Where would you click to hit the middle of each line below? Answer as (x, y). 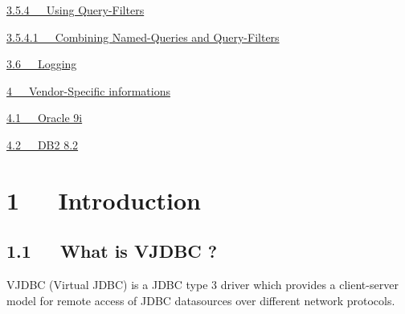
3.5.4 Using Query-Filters (76, 10)
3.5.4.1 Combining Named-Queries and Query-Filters (143, 37)
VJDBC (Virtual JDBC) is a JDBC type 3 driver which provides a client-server (202, 285)
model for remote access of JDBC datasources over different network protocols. (201, 300)
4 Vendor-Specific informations (88, 90)
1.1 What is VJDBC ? (112, 251)
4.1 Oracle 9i (45, 118)
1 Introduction (104, 200)
